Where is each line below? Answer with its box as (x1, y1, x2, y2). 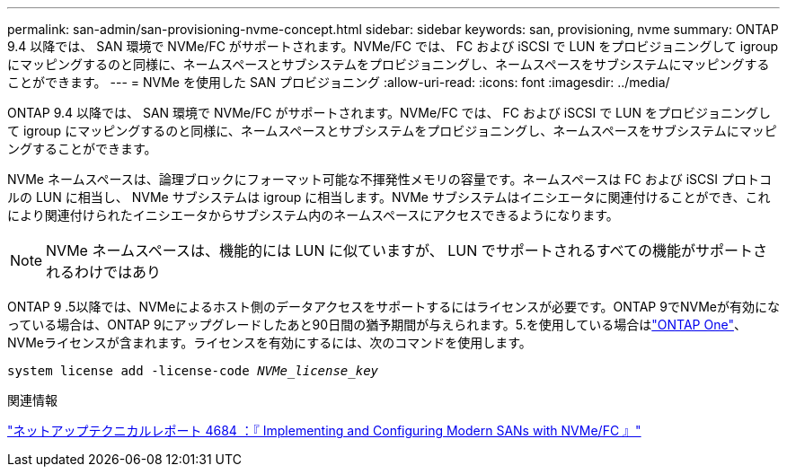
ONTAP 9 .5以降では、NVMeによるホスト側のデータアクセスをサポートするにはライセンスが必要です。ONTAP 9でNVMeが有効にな (7, 299, 780, 314)
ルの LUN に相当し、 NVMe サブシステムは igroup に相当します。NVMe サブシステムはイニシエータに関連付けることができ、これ (7, 189, 771, 205)
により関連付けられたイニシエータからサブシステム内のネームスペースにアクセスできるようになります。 (7, 207, 619, 223)
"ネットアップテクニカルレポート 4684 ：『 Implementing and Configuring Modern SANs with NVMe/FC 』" (7, 423, 641, 438)
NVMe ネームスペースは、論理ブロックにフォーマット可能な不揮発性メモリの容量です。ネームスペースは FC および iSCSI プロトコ (7, 171, 772, 187)
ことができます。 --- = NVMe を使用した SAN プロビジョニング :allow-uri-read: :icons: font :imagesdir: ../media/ (7, 75, 670, 90)
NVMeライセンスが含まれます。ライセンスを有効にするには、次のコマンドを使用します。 (7, 335, 532, 350)
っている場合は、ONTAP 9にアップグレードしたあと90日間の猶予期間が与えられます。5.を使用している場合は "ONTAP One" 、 (7, 317, 747, 332)
